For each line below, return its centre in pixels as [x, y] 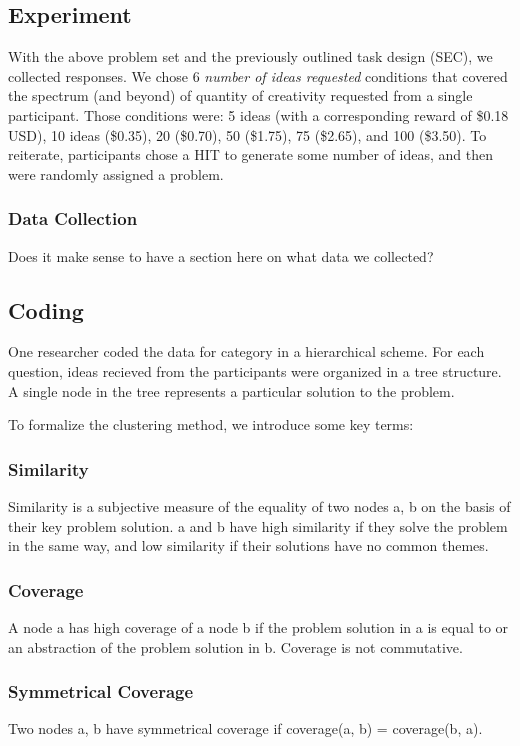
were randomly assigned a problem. [116, 173]
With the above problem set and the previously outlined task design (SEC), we [250, 56]
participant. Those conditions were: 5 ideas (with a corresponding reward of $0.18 [258, 114]
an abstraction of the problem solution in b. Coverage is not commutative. [235, 646]
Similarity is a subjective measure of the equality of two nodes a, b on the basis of [259, 505]
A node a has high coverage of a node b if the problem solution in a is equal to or [258, 626]
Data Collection [73, 218]
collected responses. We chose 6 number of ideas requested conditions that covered [258, 75]
